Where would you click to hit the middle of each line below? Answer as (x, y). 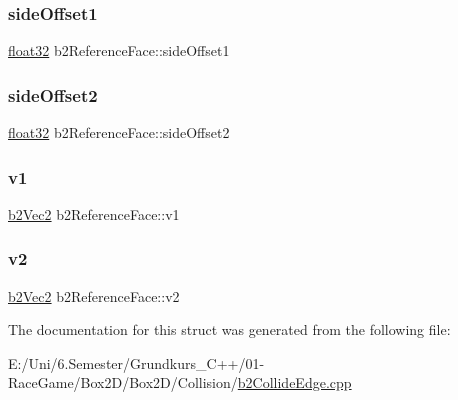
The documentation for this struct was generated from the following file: (229, 329)
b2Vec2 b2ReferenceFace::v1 (94, 213)
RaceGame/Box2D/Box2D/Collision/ (123, 382)
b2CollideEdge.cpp (294, 382)
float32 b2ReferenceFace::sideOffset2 (119, 132)
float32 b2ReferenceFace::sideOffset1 (119, 50)
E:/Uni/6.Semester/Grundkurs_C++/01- (136, 362)
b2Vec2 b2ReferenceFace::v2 (94, 295)
